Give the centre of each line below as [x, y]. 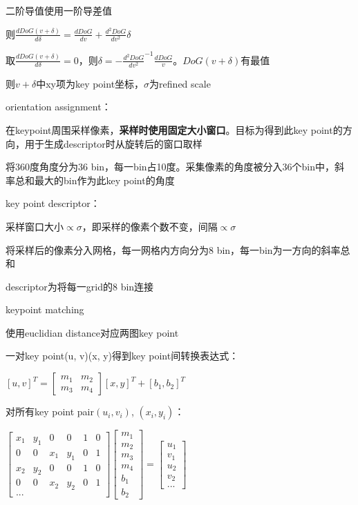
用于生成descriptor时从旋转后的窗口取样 [113, 143]
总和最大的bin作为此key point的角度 [95, 180]
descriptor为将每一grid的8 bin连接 [80, 286]
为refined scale [180, 83]
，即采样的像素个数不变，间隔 [150, 226]
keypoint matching [45, 309]
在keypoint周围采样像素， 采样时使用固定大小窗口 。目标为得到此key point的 [174, 129]
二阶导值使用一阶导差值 [59, 10]
